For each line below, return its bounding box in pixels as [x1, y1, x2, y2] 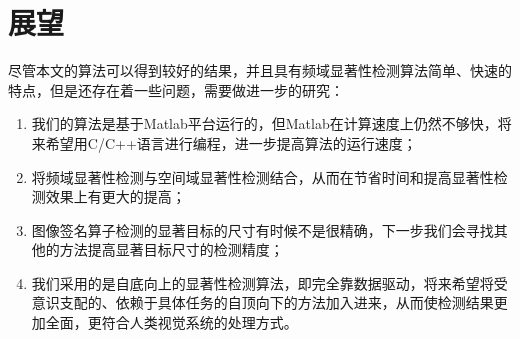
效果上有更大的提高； [45, 186, 186, 207]
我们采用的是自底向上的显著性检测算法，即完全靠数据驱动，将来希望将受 [31, 272, 508, 293]
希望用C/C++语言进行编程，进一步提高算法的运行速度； [45, 132, 417, 153]
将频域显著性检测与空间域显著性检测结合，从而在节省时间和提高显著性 [31, 166, 494, 187]
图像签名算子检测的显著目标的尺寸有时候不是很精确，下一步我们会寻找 [31, 219, 494, 240]
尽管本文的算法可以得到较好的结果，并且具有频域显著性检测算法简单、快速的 [8, 60, 512, 81]
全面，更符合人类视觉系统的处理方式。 [45, 312, 298, 333]
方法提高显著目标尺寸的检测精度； [59, 239, 284, 260]
